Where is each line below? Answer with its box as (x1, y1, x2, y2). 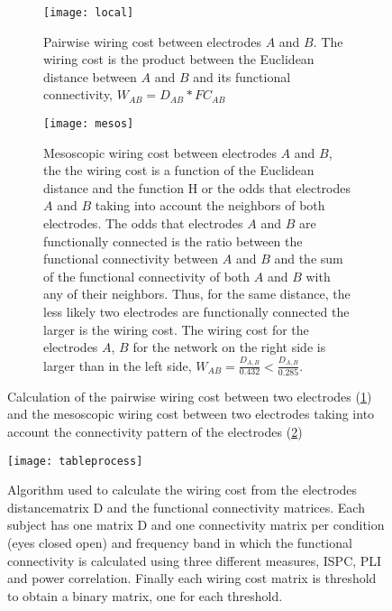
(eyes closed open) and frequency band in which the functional (7, 533, 352, 552)
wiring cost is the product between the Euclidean (43, 50, 315, 69)
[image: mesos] (43, 117, 134, 131)
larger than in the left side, (43, 356, 192, 375)
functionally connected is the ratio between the (43, 231, 303, 250)
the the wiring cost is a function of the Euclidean (43, 161, 315, 180)
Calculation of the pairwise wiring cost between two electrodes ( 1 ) (7, 386, 372, 405)
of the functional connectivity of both (43, 266, 251, 285)
